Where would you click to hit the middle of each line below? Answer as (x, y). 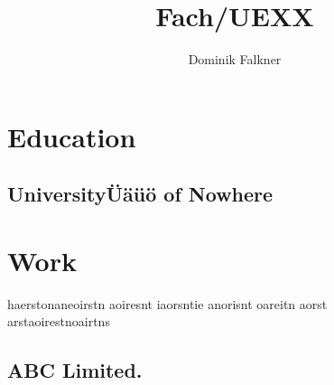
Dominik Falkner (235, 59)
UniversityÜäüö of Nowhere (140, 194)
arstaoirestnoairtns (59, 321)
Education (72, 136)
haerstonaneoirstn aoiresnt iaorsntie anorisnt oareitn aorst (167, 303)
